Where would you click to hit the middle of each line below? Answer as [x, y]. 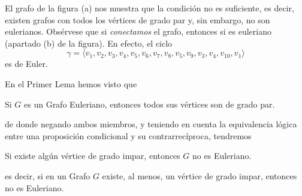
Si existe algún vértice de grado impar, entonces [93, 156]
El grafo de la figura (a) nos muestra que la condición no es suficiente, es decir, [150, 8]
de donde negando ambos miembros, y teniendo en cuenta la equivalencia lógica [151, 124]
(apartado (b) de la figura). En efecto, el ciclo [89, 43]
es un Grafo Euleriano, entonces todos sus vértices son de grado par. [150, 104]
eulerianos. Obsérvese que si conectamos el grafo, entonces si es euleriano [138, 31]
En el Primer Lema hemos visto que [71, 83]
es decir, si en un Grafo [48, 175]
